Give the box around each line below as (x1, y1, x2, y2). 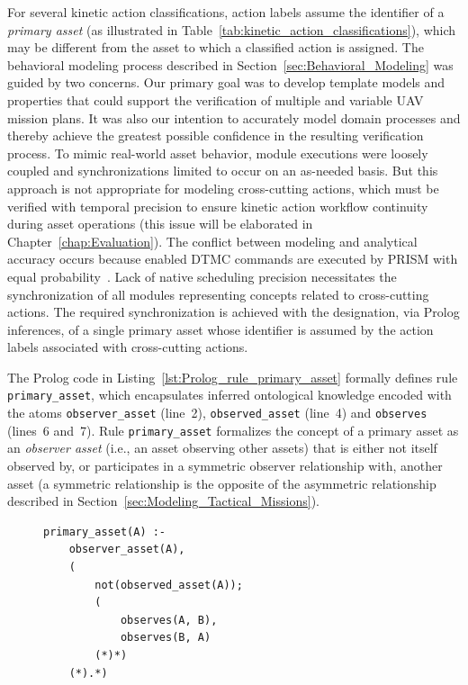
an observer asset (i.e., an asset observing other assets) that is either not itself (7, 438, 437, 457)
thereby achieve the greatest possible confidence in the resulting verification (7, 126, 424, 145)
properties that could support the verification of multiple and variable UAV (7, 90, 424, 109)
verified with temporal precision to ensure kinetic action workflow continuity (7, 196, 428, 215)
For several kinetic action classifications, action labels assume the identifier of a (7, 3, 445, 21)
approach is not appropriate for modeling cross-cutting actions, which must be (7, 178, 439, 197)
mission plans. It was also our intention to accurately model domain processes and (7, 108, 461, 127)
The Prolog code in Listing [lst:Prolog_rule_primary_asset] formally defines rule (7, 367, 458, 386)
